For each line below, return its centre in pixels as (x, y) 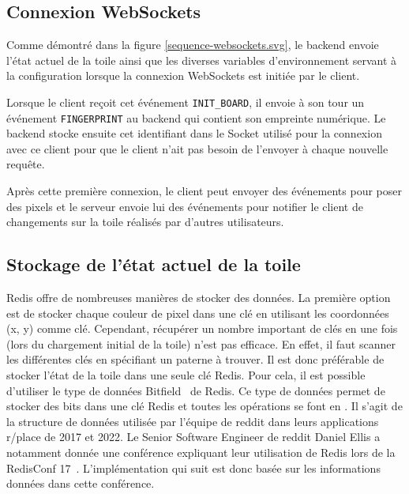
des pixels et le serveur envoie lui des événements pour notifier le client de (185, 206)
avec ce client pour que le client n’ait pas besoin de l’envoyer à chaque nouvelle (197, 148)
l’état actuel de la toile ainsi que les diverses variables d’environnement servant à (202, 60)
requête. (26, 164)
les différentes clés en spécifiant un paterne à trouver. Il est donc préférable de (195, 359)
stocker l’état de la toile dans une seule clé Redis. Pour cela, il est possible (186, 375)
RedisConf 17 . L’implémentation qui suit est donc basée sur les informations (193, 468)
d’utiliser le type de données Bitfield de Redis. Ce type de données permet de (196, 390)
